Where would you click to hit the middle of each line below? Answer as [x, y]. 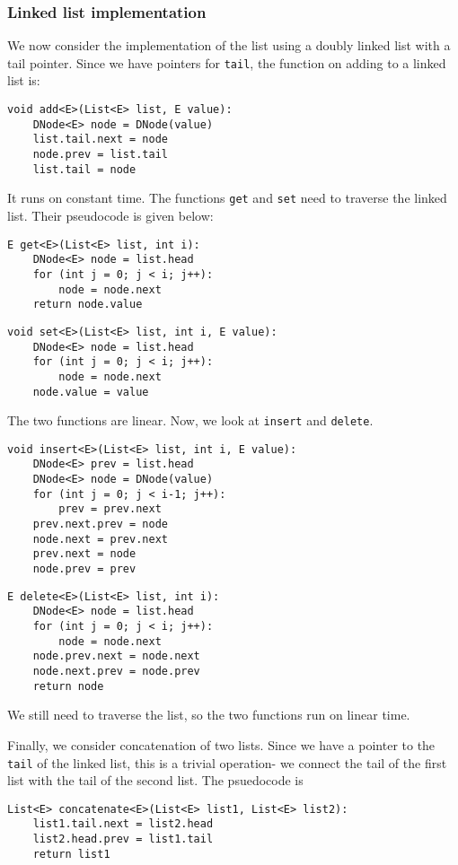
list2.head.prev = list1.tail [123, 839]
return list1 [71, 854]
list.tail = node [84, 169]
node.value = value [91, 392]
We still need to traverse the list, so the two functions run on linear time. [209, 715]
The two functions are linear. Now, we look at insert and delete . [190, 420]
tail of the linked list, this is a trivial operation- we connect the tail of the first [227, 762]
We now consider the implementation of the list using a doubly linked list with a [229, 45]
